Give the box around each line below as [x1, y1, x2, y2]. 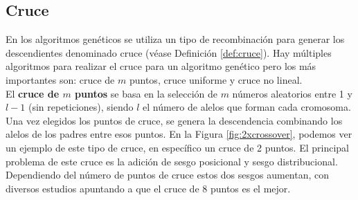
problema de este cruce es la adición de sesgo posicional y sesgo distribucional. [6, 154, 338, 168]
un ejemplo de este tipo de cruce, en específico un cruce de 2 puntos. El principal [6, 140, 349, 154]
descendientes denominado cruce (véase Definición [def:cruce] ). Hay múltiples [6, 45, 332, 60]
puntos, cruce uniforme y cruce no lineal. [129, 72, 303, 87]
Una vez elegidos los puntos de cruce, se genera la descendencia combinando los [6, 113, 343, 127]
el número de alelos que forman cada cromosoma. [143, 100, 351, 114]
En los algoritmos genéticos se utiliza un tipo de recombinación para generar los [6, 32, 345, 46]
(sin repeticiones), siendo [28, 100, 134, 114]
